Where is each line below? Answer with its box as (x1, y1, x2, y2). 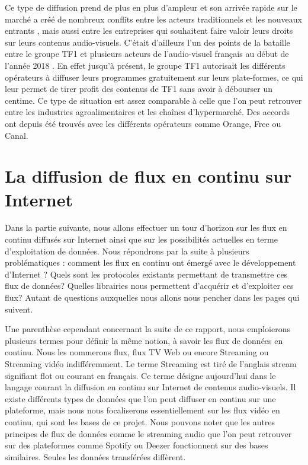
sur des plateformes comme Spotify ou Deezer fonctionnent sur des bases (5, 439, 268, 451)
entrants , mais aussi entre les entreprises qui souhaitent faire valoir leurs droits (5, 24, 293, 37)
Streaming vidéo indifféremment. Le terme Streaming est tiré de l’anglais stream (5, 357, 297, 370)
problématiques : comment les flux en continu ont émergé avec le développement (5, 256, 296, 269)
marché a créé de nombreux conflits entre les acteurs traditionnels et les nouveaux (5, 12, 302, 25)
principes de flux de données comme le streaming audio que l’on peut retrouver (5, 427, 292, 439)
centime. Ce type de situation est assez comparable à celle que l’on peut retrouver (5, 94, 302, 106)
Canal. (5, 129, 28, 141)
